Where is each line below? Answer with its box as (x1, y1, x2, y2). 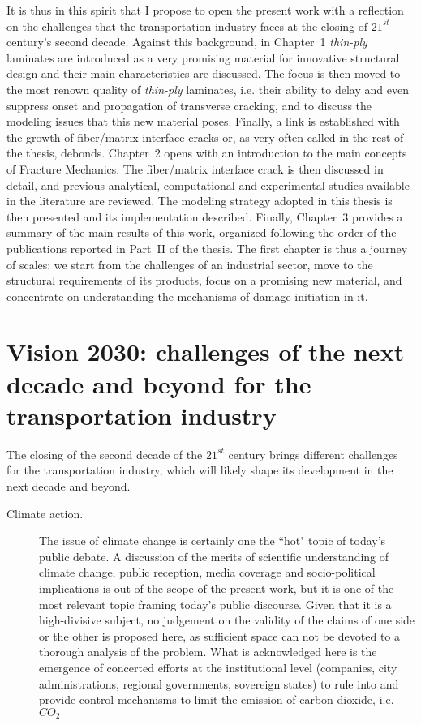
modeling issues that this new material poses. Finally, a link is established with (6, 113, 400, 130)
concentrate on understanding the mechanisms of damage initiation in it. (6, 287, 368, 304)
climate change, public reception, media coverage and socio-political (39, 564, 376, 581)
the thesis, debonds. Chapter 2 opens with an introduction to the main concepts (6, 144, 407, 161)
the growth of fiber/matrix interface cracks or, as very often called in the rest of (6, 128, 404, 145)
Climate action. (6, 504, 84, 521)
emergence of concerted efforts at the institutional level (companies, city (39, 659, 397, 676)
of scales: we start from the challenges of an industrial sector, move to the (6, 255, 373, 272)
